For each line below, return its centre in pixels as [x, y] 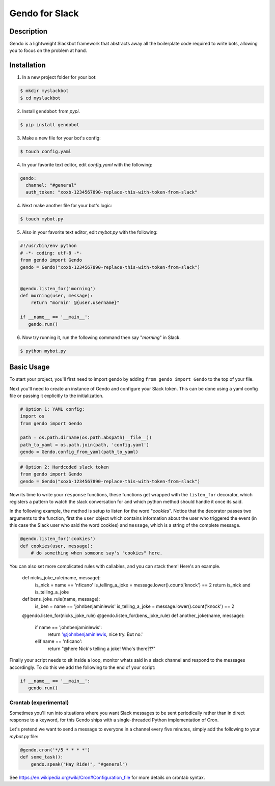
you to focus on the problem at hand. [48, 50]
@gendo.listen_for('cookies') [58, 539]
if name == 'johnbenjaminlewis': [68, 627]
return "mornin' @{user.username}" [75, 303]
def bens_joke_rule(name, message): [61, 599]
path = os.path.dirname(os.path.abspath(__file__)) [86, 438]
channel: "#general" [51, 185]
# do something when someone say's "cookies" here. [97, 553]
